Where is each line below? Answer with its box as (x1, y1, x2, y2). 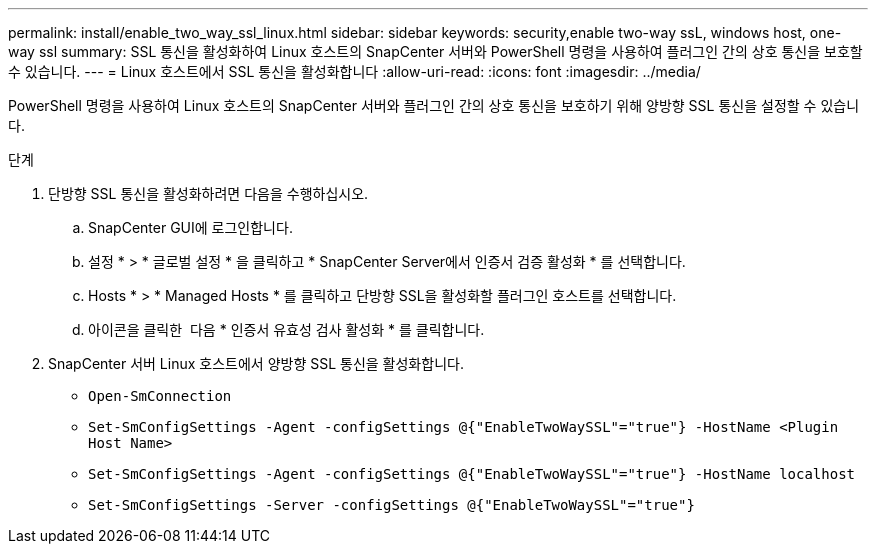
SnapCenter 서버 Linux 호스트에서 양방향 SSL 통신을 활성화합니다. (48, 355, 464, 372)
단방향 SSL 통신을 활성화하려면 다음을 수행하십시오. (48, 185, 369, 202)
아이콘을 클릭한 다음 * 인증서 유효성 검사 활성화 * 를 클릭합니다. (88, 321, 485, 338)
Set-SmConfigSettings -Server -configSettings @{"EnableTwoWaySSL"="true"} (88, 497, 695, 513)
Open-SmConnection (88, 388, 232, 404)
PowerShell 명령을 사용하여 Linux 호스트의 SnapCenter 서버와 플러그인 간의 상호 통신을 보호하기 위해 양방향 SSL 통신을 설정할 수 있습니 (8, 97, 860, 114)
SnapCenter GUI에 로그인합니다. (88, 219, 293, 236)
